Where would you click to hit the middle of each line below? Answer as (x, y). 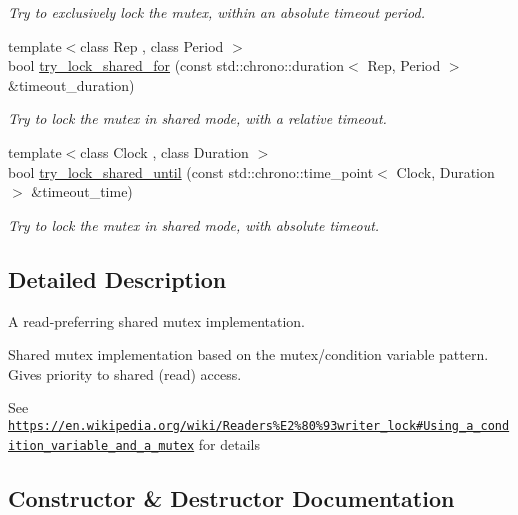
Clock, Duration (445, 171)
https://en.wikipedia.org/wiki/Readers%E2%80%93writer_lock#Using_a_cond (259, 425)
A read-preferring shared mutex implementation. (157, 320)
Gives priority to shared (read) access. (125, 373)
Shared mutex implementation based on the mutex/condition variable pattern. (248, 354)
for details (229, 443)
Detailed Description (117, 278)
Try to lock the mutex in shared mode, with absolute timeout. (194, 224)
